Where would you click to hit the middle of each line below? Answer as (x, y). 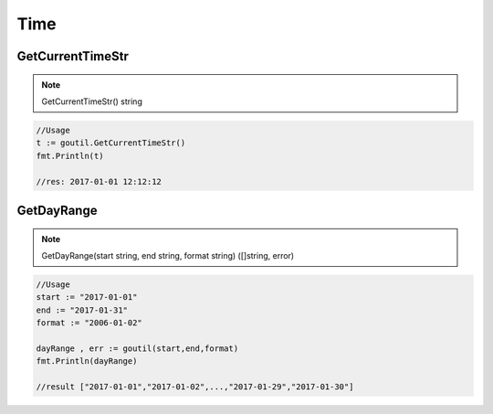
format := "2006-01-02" (89, 323)
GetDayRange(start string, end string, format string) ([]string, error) (168, 255)
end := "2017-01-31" (82, 310)
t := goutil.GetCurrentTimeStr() (111, 143)
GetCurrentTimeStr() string (92, 101)
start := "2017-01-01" (87, 297)
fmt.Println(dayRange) (87, 361)
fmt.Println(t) (70, 156)
